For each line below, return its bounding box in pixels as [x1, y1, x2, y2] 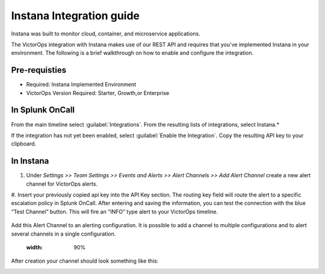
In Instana [11, 156, 49, 166]
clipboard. [11, 140, 36, 147]
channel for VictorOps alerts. [26, 180, 98, 187]
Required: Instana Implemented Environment [26, 81, 137, 88]
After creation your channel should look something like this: [11, 257, 159, 264]
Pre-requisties [11, 65, 66, 75]
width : [26, 243, 43, 251]
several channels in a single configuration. [11, 230, 116, 237]
